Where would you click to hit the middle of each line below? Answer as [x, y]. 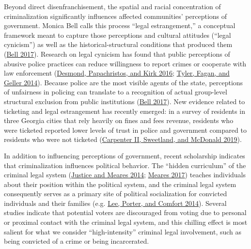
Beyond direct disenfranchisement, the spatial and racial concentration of [112, 6]
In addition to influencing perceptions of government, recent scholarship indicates [125, 155]
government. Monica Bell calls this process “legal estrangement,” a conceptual [120, 25]
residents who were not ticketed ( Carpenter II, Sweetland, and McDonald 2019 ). [123, 139]
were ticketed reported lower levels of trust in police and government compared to [125, 130]
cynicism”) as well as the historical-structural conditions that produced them [118, 44]
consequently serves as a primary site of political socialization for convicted [116, 194]
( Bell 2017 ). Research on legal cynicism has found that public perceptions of [117, 54]
